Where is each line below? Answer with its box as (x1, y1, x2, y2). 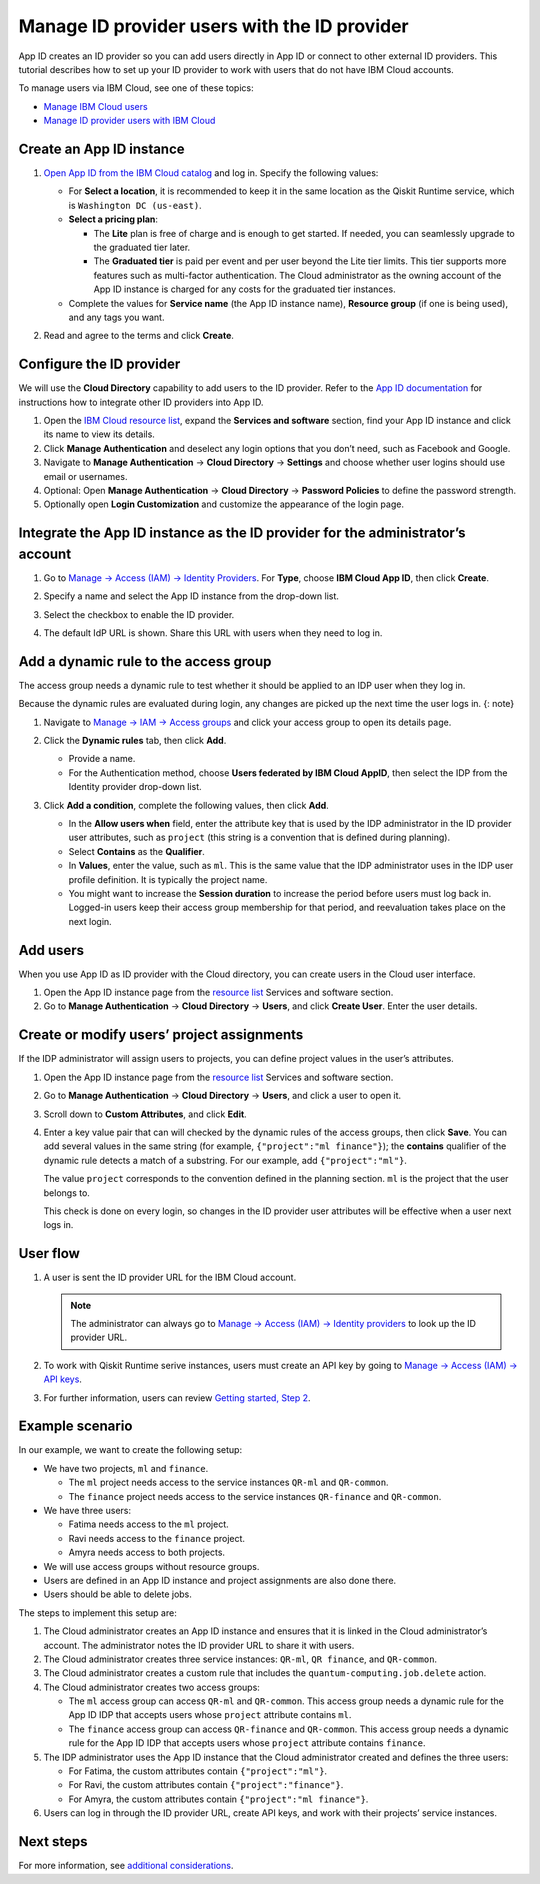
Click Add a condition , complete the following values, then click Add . (43, 799, 329, 811)
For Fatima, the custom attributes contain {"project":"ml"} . (68, 1765, 328, 1777)
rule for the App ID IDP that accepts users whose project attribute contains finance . (68, 1737, 426, 1749)
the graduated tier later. (93, 241, 191, 253)
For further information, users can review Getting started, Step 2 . (43, 1391, 311, 1404)
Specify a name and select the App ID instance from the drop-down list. (43, 590, 340, 602)
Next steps (18, 1833, 88, 1850)
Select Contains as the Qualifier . (68, 845, 205, 857)
